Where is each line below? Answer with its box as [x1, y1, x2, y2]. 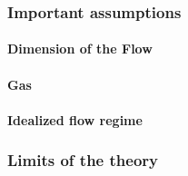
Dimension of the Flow [7, 39, 153, 58]
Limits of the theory [7, 149, 158, 171]
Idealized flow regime [7, 110, 143, 129]
